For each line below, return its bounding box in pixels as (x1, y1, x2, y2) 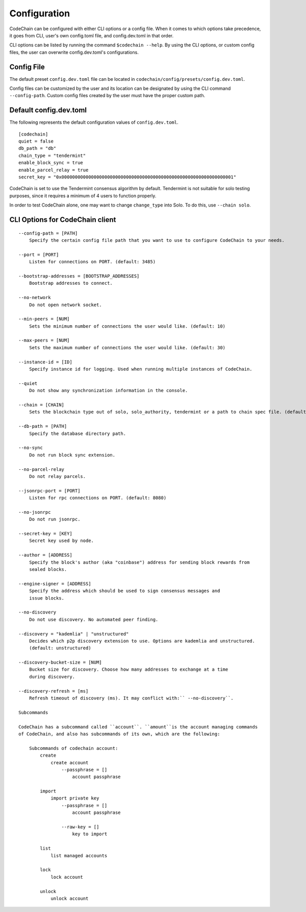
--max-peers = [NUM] (18, 337, 70, 344)
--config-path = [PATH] (18, 230, 78, 236)
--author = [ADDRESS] (18, 552, 72, 558)
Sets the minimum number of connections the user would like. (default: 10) (29, 323, 226, 329)
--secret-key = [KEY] (18, 531, 72, 537)
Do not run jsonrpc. (29, 516, 81, 522)
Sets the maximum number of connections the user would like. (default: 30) (29, 345, 226, 350)
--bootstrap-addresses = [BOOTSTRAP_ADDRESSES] (18, 273, 140, 279)
